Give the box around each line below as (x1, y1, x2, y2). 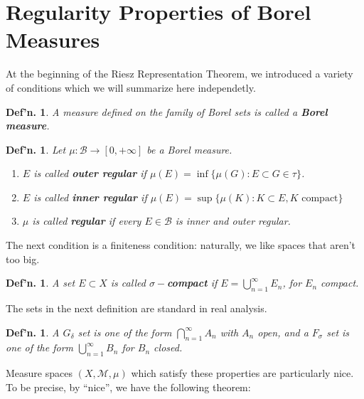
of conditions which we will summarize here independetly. (6, 80, 256, 95)
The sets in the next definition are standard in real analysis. (6, 301, 267, 316)
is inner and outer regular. (175, 213, 291, 228)
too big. (6, 251, 40, 266)
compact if (167, 275, 218, 290)
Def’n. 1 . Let (6, 142, 66, 156)
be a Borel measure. (146, 142, 232, 156)
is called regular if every (32, 213, 141, 228)
